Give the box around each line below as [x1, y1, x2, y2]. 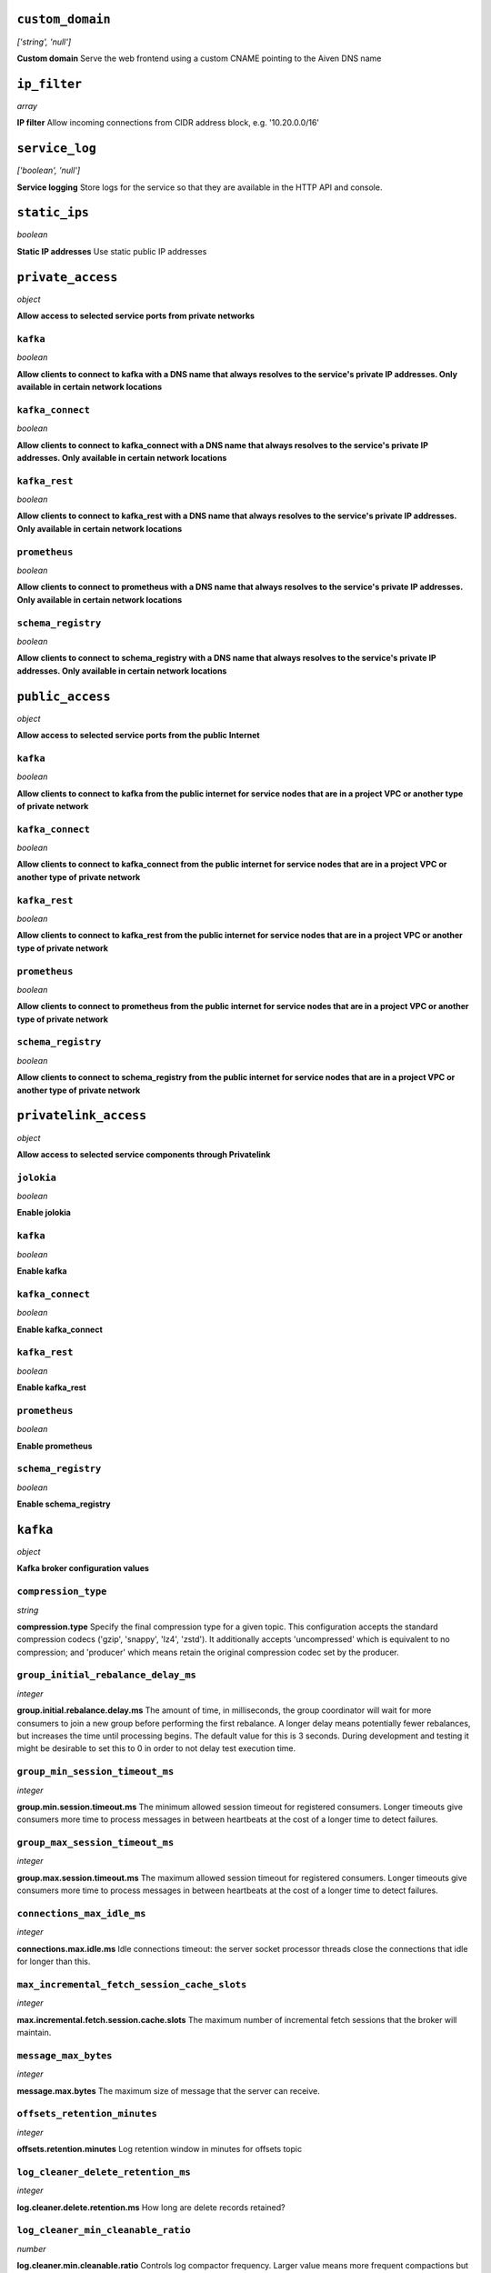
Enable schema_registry [16, 1498, 111, 1509]
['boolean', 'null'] [16, 165, 81, 176]
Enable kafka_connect [16, 1324, 104, 1335]
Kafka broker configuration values [16, 1563, 150, 1574]
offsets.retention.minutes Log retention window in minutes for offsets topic [16, 2144, 303, 2155]
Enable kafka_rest [16, 1382, 86, 1393]
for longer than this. [16, 1956, 91, 1968]
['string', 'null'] [16, 36, 72, 47]
